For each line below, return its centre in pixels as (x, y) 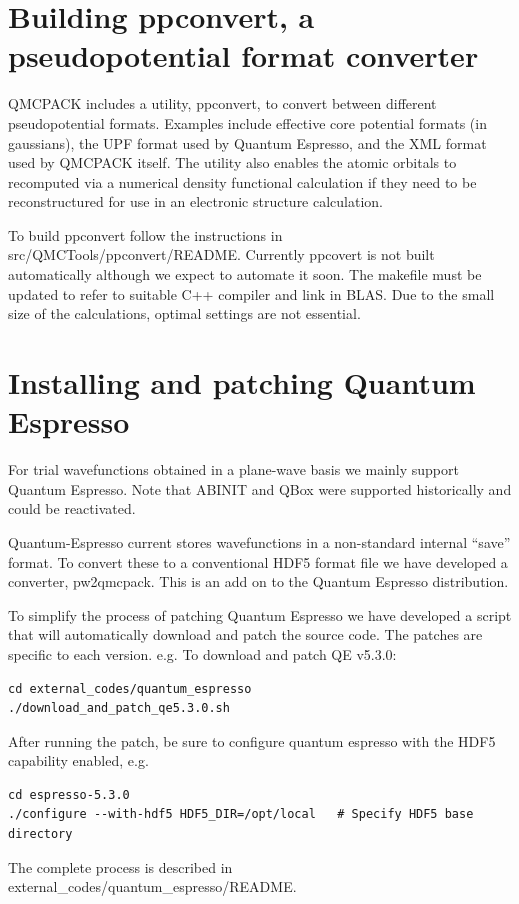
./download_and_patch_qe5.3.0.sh (119, 708)
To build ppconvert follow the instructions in (145, 234)
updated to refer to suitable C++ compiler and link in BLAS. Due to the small (251, 293)
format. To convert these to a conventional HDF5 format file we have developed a (258, 561)
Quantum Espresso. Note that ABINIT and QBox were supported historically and (260, 488)
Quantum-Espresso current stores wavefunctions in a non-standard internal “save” (259, 541)
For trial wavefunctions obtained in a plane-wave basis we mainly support (233, 469)
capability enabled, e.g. (78, 760)
